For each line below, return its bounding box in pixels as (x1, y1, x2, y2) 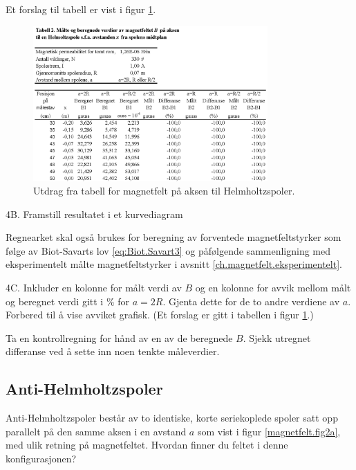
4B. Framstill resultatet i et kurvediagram (6, 206, 183, 221)
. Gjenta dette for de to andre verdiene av (162, 293, 340, 308)
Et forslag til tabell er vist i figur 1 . (6, 2, 156, 16)
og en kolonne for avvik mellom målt (195, 280, 351, 295)
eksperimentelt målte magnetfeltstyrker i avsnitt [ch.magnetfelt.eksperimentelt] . (6, 257, 342, 271)
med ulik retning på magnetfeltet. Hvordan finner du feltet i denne (6, 437, 288, 452)
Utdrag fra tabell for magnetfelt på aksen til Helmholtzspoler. (33, 183, 295, 198)
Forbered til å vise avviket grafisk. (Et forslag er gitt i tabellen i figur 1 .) (6, 307, 314, 322)
